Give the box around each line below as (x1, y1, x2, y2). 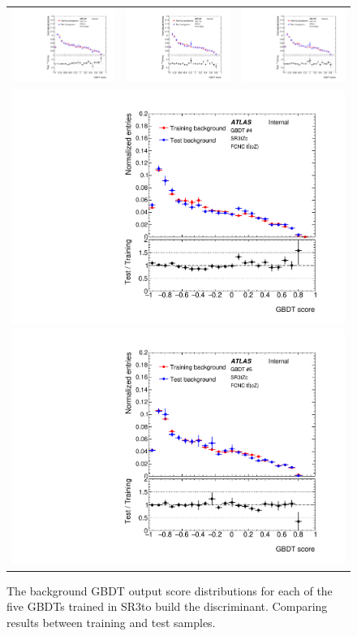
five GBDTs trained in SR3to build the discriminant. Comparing (6, 598, 328, 615)
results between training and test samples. (6, 613, 216, 630)
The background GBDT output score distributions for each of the (6, 582, 333, 599)
